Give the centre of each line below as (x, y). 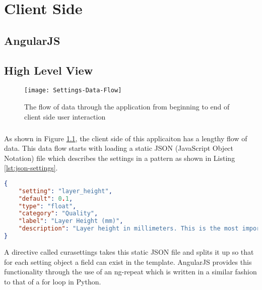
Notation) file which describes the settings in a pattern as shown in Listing (120, 158)
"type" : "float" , (47, 206)
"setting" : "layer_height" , (65, 191)
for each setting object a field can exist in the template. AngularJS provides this (128, 262)
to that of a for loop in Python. (53, 281)
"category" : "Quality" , (58, 214)
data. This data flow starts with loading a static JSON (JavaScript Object (119, 148)
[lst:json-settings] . (31, 168)
